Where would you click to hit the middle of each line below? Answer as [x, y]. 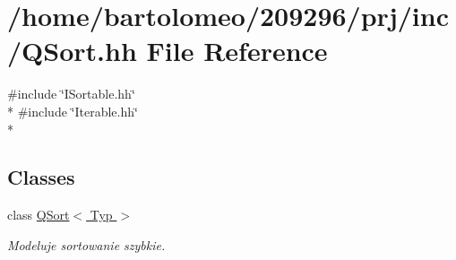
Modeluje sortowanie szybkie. [86, 244]
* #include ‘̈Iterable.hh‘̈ [73, 111]
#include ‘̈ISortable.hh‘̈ [71, 94]
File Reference [237, 51]
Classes [41, 177]
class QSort [39, 215]
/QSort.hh [72, 51]
